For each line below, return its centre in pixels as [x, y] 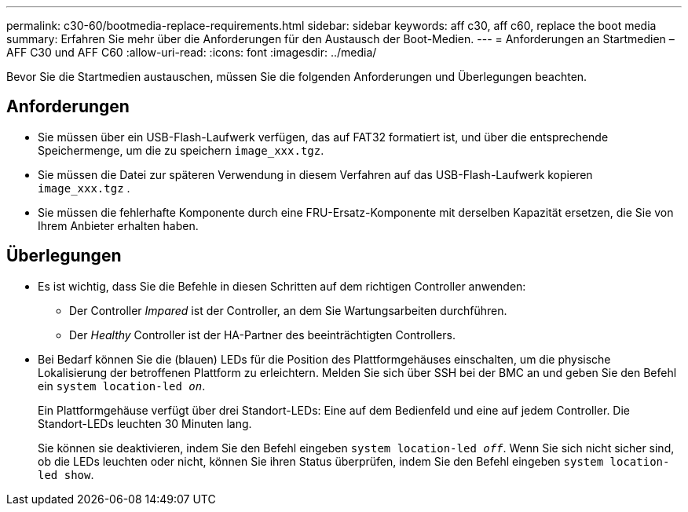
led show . [66, 474]
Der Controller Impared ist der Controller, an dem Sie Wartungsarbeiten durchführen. [288, 310]
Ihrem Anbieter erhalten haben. [118, 225]
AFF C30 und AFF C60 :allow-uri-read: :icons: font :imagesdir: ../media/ [192, 52]
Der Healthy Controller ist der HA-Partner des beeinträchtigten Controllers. [262, 335]
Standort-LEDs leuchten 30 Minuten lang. [145, 423]
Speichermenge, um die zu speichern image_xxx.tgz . [181, 150]
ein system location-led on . [122, 386]
